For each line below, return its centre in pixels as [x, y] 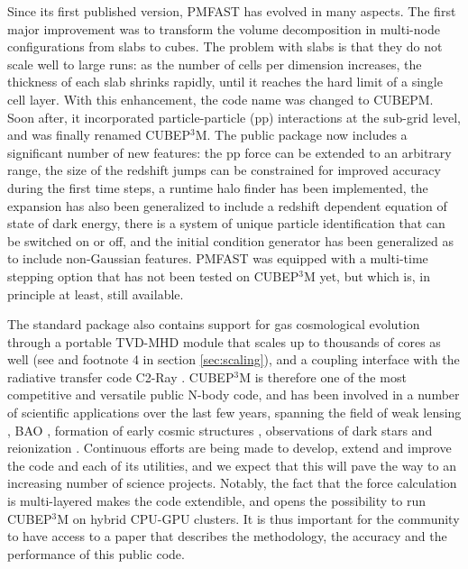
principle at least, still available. [96, 294]
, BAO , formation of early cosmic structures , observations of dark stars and [220, 430]
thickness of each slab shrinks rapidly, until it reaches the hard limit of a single [225, 82]
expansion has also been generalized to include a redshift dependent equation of [227, 205]
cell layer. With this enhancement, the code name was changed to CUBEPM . [220, 99]
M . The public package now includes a [301, 135]
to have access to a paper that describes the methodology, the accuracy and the [227, 536]
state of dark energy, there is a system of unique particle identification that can [226, 223]
